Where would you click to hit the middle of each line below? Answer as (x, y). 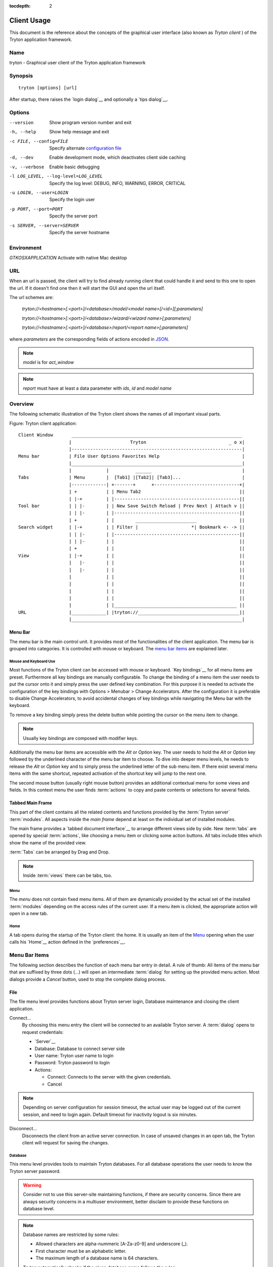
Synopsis (21, 76)
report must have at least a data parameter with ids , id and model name (97, 388)
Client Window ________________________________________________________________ (130, 435)
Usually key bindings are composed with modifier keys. (81, 738)
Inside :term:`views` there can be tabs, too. (67, 875)
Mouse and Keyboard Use (32, 661)
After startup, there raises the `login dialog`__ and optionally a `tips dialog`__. (89, 99)
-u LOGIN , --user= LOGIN (39, 193)
